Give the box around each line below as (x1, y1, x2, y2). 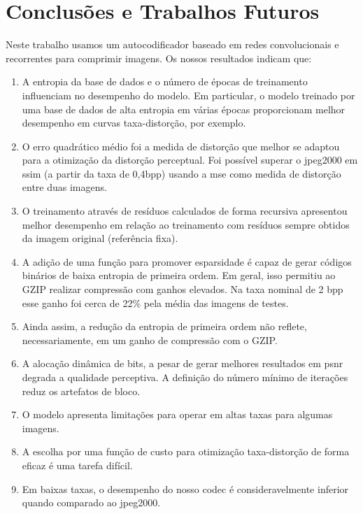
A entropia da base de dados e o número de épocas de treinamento (22, 74, 308, 89)
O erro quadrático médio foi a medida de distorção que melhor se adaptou (22, 138, 340, 153)
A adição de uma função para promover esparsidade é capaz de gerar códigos (22, 254, 352, 269)
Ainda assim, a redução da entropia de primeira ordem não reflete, (22, 319, 307, 334)
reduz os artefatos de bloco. (22, 383, 141, 398)
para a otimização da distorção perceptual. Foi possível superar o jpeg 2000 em (22, 152, 358, 167)
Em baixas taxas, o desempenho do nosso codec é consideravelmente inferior (22, 481, 349, 496)
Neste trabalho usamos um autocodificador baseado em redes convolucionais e (6, 37, 339, 52)
